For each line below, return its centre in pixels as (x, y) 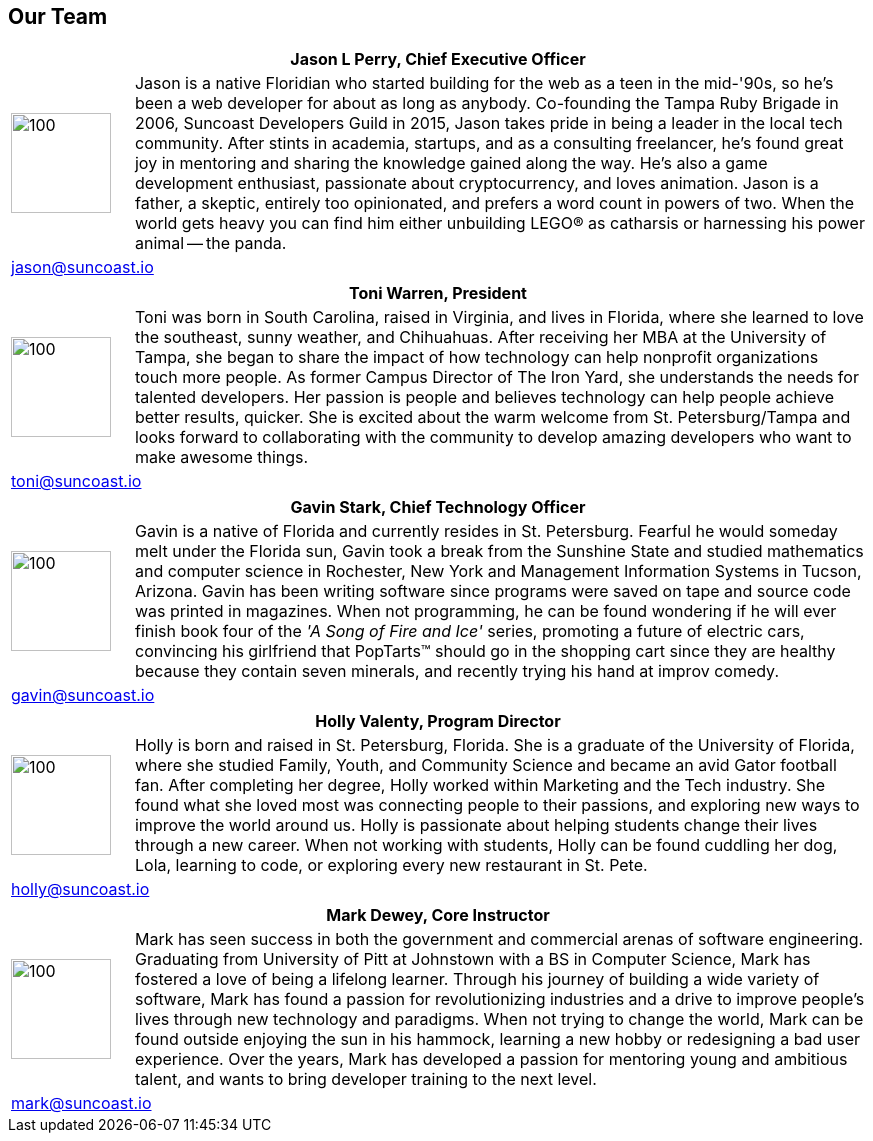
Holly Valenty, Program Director (438, 721)
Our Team (58, 16)
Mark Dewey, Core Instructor (438, 915)
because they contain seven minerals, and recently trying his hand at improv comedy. (456, 671)
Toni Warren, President (438, 293)
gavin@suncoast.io (83, 695)
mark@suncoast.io (81, 1103)
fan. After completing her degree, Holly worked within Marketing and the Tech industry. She (480, 785)
